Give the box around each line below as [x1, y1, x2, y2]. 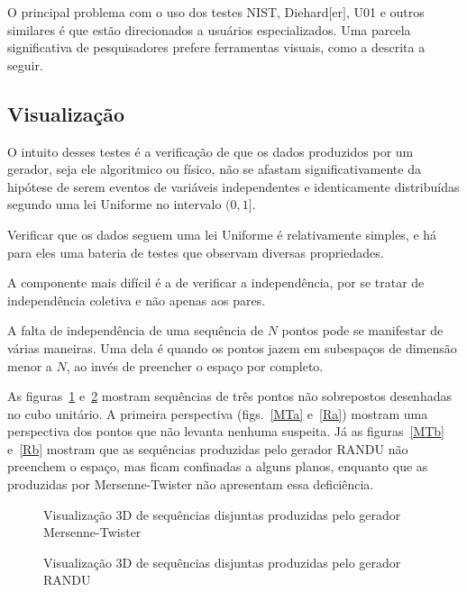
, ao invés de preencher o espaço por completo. [66, 356, 324, 375]
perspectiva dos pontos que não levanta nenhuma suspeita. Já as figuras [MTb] [7, 422, 444, 441]
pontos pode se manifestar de [281, 321, 444, 340]
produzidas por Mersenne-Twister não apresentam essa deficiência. [7, 475, 374, 494]
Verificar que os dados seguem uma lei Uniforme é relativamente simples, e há [7, 224, 437, 243]
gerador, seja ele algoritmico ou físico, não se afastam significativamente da [7, 159, 421, 178]
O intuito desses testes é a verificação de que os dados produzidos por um [7, 141, 414, 160]
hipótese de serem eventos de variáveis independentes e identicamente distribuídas [7, 177, 460, 196]
